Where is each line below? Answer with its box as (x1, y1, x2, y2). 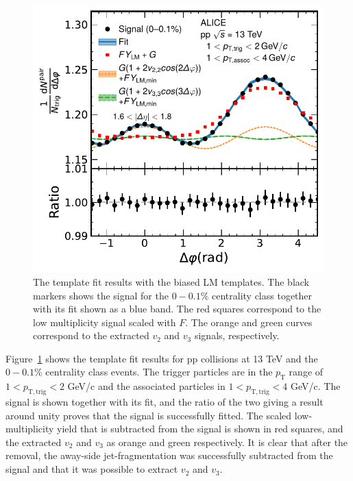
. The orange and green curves (185, 314, 313, 329)
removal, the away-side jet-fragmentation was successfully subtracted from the (5, 448, 333, 463)
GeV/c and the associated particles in (67, 379, 226, 393)
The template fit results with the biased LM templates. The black (33, 274, 310, 288)
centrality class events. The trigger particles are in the (45, 365, 273, 379)
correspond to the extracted (33, 328, 149, 343)
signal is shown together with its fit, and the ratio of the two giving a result (5, 395, 324, 409)
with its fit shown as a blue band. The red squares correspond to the (33, 301, 321, 316)
